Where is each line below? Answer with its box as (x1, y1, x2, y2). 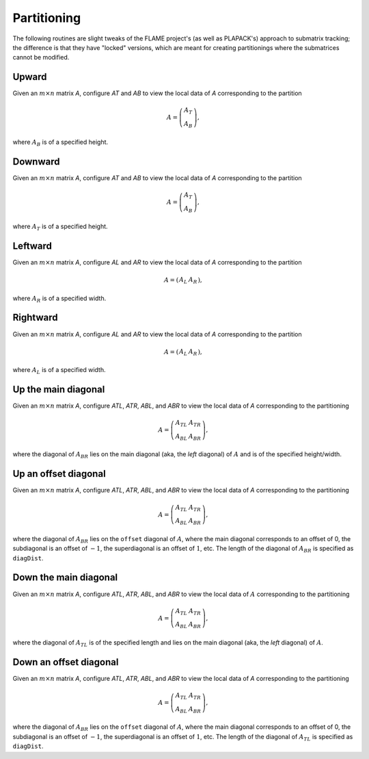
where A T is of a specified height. (12, 223, 109, 232)
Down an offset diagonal (12, 656, 119, 668)
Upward (12, 71, 47, 83)
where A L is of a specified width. (12, 366, 106, 375)
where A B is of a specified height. (12, 138, 109, 147)
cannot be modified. (12, 53, 70, 62)
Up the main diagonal (12, 384, 105, 395)
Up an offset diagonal (12, 468, 106, 480)
